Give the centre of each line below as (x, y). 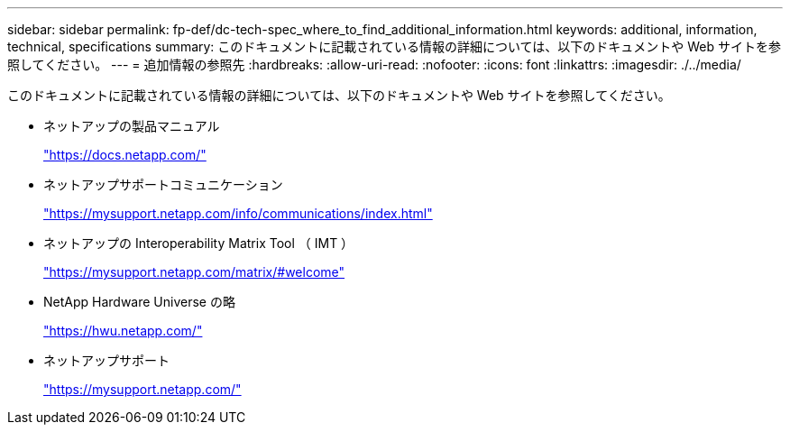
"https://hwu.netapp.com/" (123, 331)
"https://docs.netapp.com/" (125, 155)
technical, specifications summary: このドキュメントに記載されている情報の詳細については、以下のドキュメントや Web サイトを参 (394, 46)
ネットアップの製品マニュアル (132, 126)
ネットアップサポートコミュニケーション (163, 184)
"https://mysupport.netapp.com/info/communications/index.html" (238, 213)
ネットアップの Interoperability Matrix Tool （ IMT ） (199, 243)
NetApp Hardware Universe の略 (139, 302)
